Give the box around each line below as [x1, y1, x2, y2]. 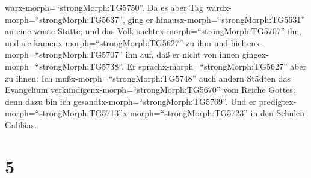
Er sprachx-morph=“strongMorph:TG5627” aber [126, 59, 307, 72]
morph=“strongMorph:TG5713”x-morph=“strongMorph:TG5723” [5, 107, 248, 119]
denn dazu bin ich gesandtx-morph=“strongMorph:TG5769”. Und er [5, 95, 256, 107]
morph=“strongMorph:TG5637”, [5, 13, 125, 25]
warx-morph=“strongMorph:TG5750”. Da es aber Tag [5, 1, 204, 13]
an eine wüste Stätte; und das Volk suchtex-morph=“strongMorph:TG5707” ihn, [5, 25, 302, 37]
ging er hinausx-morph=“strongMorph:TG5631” [128, 13, 305, 25]
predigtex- [259, 95, 297, 107]
